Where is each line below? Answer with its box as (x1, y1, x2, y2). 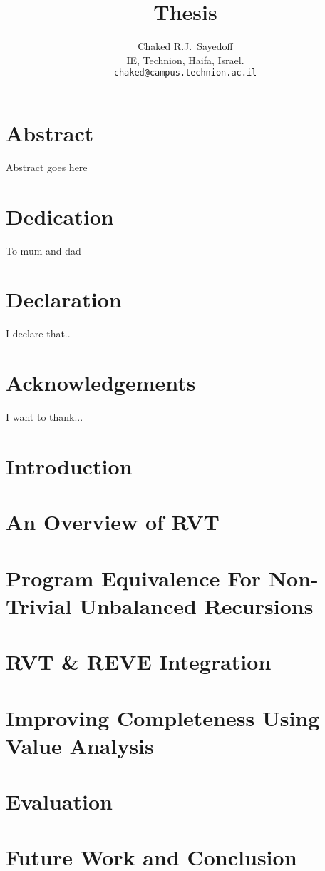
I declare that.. (6, 326, 71, 341)
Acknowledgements (6, 368, 196, 397)
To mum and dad (6, 243, 81, 258)
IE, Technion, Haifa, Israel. (126, 52, 244, 67)
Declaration (6, 285, 122, 314)
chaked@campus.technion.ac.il (113, 68, 257, 78)
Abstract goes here (6, 159, 88, 174)
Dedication (6, 201, 114, 230)
